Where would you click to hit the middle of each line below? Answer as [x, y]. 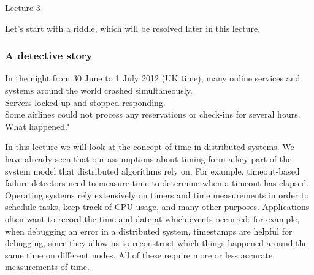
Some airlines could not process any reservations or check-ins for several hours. [153, 114]
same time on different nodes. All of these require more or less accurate [139, 254]
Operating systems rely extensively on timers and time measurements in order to [157, 194]
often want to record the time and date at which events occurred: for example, [152, 218]
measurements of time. [47, 267]
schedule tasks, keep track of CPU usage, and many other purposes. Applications [157, 207]
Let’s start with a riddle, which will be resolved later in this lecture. [133, 28]
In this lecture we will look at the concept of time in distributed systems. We [150, 147]
